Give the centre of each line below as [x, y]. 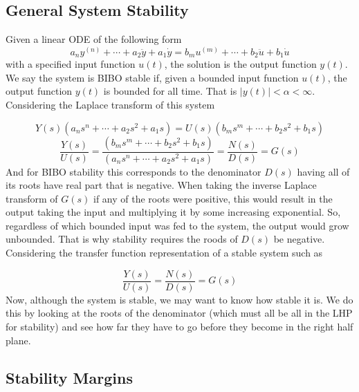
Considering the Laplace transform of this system [110, 105]
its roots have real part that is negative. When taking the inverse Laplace [161, 185]
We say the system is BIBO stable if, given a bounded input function [152, 77]
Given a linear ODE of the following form [94, 39]
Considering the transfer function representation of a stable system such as [164, 253]
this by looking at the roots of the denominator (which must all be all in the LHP [179, 313]
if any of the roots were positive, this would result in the [213, 198]
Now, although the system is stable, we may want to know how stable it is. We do [179, 299]
